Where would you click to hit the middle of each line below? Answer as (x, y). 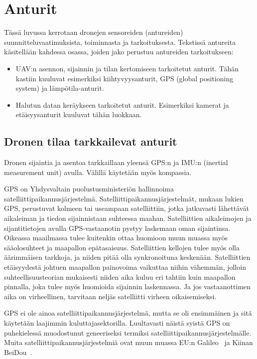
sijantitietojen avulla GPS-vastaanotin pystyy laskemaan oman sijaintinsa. (117, 228)
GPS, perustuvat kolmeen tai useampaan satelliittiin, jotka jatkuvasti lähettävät (127, 208)
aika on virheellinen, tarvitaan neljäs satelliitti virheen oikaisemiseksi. (110, 296)
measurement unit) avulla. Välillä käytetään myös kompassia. (98, 172)
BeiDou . (18, 352)
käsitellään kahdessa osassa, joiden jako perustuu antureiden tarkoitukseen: (119, 52)
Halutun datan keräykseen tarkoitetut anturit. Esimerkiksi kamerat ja (122, 104)
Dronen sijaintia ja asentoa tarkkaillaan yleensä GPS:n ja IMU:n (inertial (116, 162)
